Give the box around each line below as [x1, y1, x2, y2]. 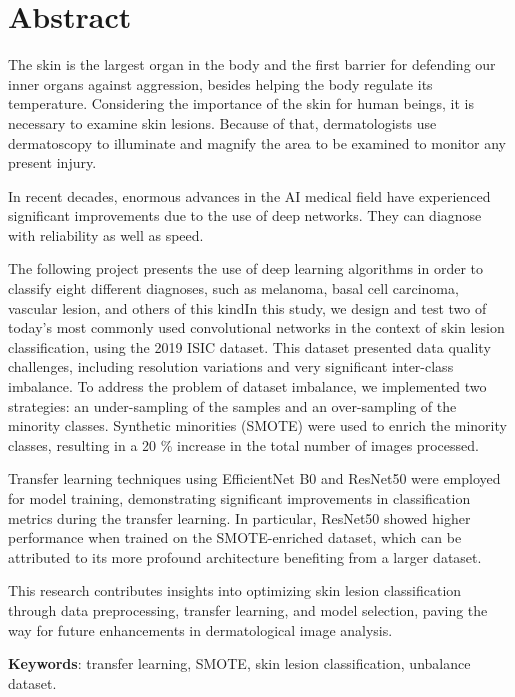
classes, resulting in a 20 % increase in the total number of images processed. [8, 434, 479, 455]
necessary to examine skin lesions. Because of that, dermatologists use [8, 112, 437, 133]
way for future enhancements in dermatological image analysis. [8, 619, 393, 640]
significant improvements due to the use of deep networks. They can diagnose [8, 205, 482, 226]
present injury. [8, 152, 97, 173]
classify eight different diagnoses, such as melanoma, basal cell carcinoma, [8, 278, 459, 299]
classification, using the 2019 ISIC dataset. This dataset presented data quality [8, 336, 491, 357]
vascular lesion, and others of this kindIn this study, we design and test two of [8, 297, 487, 318]
